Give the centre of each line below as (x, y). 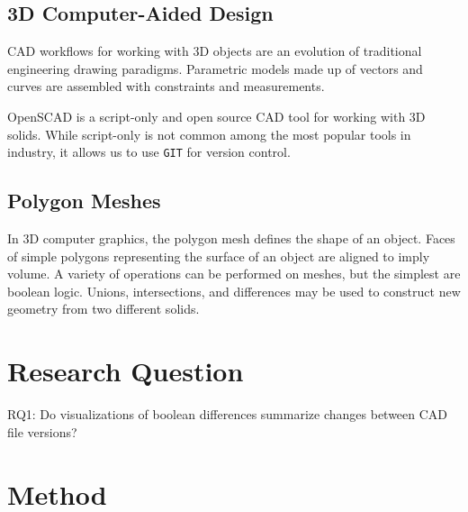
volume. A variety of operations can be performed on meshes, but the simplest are (234, 274)
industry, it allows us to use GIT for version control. (149, 152)
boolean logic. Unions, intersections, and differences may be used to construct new (234, 291)
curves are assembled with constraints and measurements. (166, 86)
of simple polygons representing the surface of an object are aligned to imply (219, 256)
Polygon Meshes (84, 201)
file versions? (42, 431)
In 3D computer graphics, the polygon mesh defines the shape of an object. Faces (231, 238)
